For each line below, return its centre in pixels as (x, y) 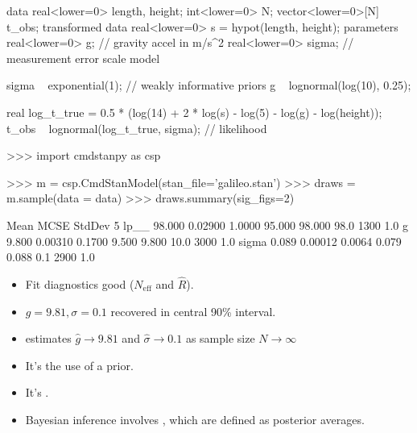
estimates (48, 338)
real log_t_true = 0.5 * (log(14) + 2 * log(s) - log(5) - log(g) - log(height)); (194, 112)
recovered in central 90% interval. (193, 311)
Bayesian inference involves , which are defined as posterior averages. (195, 419)
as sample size (220, 338)
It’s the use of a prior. (79, 365)
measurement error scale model (83, 58)
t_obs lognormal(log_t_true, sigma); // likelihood (137, 128)
